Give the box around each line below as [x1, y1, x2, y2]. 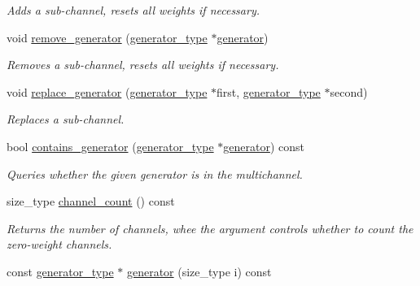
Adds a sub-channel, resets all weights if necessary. [7, 2, 260, 18]
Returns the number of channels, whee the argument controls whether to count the [7, 219, 413, 236]
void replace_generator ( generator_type [7, 83, 208, 100]
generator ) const [223, 137, 304, 154]
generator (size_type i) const [126, 262, 272, 279]
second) [330, 83, 368, 100]
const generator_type [7, 262, 114, 279]
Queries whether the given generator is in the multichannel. [7, 165, 303, 182]
